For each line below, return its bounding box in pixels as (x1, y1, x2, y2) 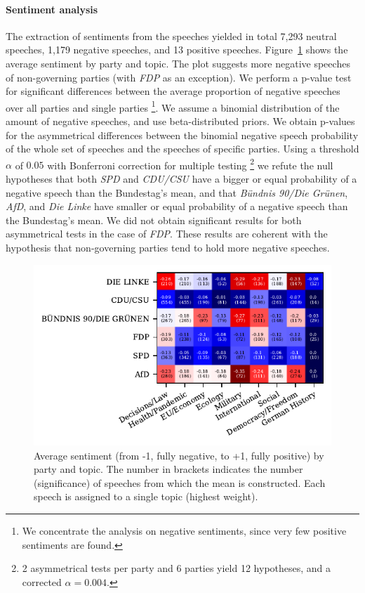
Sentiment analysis (6, 1, 98, 16)
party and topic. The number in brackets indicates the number (34, 462, 303, 476)
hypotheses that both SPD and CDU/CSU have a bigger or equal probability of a (6, 171, 357, 186)
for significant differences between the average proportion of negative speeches (6, 84, 340, 98)
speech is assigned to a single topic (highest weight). (34, 489, 258, 504)
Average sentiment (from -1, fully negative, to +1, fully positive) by (34, 448, 324, 462)
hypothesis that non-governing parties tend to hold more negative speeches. (6, 240, 330, 255)
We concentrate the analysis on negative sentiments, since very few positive (22, 523, 347, 538)
